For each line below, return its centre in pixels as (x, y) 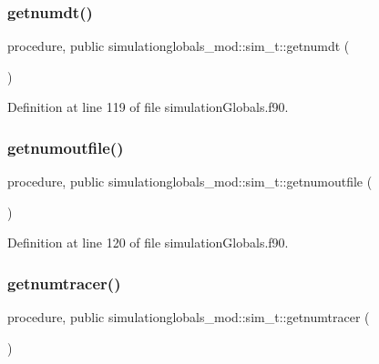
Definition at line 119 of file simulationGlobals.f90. (148, 107)
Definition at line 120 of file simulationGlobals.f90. (148, 243)
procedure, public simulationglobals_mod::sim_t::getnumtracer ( (189, 317)
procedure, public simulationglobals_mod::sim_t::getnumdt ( (179, 46)
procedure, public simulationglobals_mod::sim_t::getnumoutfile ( (190, 182)
